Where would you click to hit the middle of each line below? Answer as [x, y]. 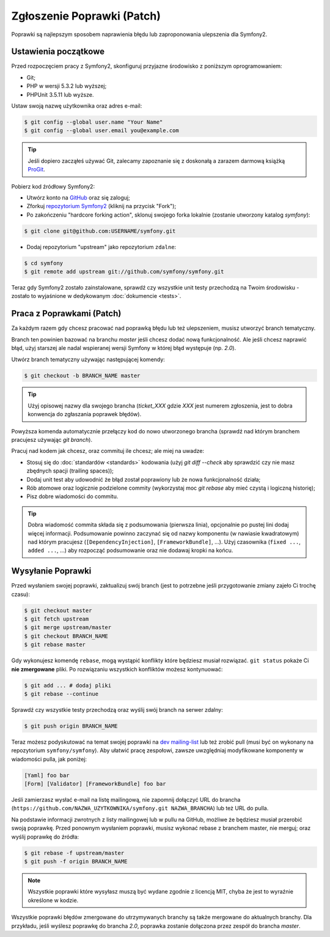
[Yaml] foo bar [47, 775]
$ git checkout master [58, 610]
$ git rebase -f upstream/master [74, 853]
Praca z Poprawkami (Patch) [66, 314]
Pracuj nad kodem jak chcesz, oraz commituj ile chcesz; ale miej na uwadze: [108, 451]
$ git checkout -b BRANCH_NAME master [82, 375]
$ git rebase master [55, 645]
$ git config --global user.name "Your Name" [94, 122]
